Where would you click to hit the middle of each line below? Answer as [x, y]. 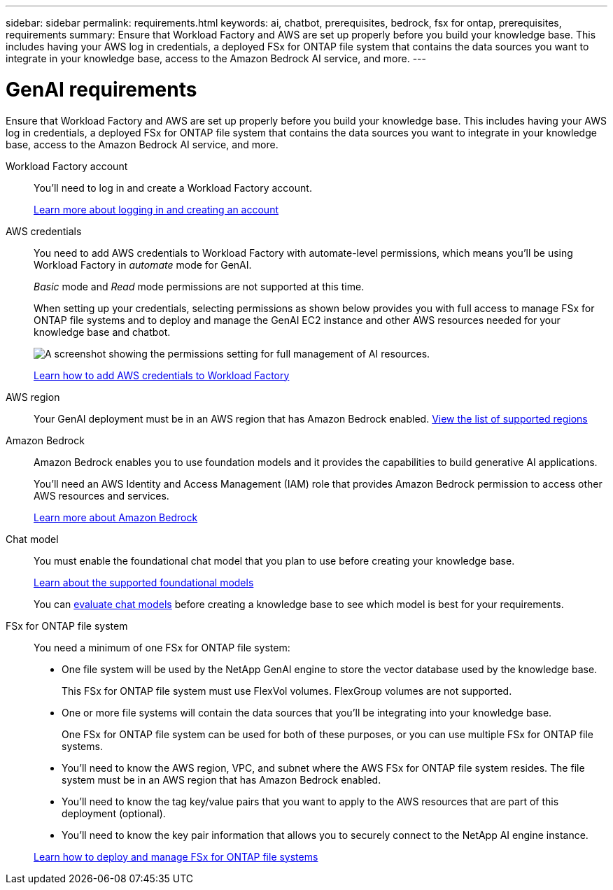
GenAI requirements [101, 89]
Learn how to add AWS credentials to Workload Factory [162, 375]
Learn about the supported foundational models [144, 582]
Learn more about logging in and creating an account [156, 209]
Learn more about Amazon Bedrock [116, 517]
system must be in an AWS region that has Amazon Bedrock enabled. [221, 779]
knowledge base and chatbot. [102, 332]
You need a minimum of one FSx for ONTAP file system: [162, 647]
